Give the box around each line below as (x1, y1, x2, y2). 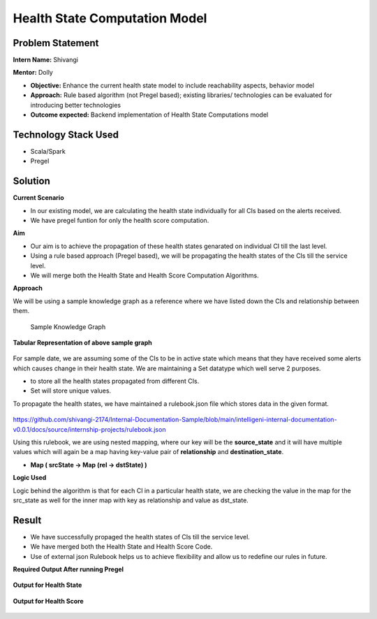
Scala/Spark (30, 147, 66, 155)
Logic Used (13, 474, 47, 482)
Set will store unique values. (30, 386, 112, 395)
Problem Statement (13, 37, 99, 49)
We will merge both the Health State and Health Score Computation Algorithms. (30, 271, 259, 279)
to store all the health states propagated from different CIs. (30, 377, 200, 386)
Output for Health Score (13, 597, 84, 605)
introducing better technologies (30, 101, 121, 109)
